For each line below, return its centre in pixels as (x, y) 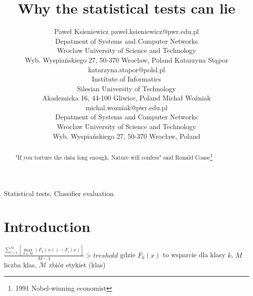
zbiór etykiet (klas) (77, 264)
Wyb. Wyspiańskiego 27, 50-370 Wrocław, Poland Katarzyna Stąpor (126, 59)
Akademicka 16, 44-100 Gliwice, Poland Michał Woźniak (126, 98)
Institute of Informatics (126, 79)
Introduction (47, 226)
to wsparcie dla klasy (194, 255)
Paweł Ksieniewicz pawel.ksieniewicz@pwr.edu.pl (126, 31)
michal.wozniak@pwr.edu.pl (126, 107)
